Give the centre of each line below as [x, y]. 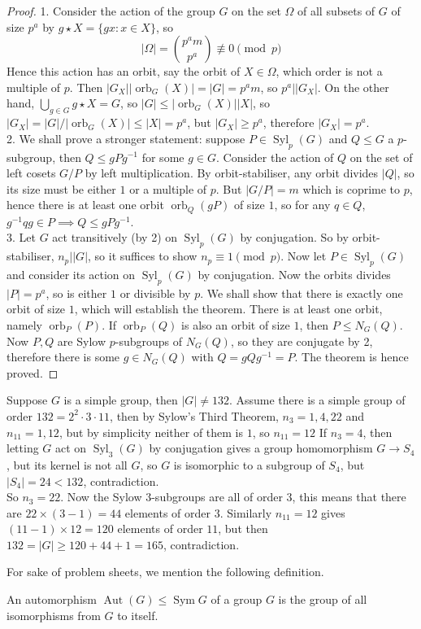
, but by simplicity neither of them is [151, 432]
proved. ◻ [33, 372]
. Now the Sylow [101, 497]
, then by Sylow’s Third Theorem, [194, 415]
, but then [243, 529]
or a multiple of [168, 188]
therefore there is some [63, 357]
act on [71, 448]
